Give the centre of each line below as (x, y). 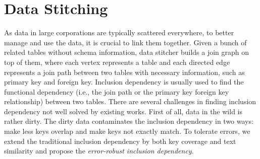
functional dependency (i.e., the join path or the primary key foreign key (117, 91)
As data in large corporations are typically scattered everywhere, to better (119, 32)
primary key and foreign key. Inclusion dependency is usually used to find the (124, 82)
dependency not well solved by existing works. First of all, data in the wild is (123, 111)
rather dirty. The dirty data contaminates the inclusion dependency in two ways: (129, 121)
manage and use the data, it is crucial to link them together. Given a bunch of (125, 42)
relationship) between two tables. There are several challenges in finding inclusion (130, 101)
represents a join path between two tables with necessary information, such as (124, 72)
